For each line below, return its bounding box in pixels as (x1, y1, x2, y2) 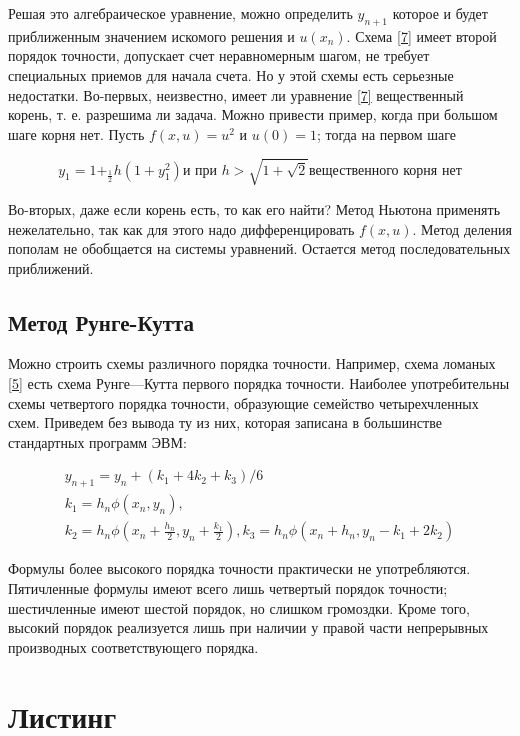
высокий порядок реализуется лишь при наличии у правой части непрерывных (8, 617, 489, 638)
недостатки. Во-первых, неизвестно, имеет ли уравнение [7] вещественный (8, 84, 464, 105)
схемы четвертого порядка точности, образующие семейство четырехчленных (8, 392, 479, 413)
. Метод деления (412, 218, 512, 239)
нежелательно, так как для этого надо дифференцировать (8, 218, 355, 239)
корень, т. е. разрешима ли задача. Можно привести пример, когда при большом (8, 104, 498, 125)
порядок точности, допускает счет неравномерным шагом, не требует (8, 45, 430, 66)
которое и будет (392, 3, 488, 23)
